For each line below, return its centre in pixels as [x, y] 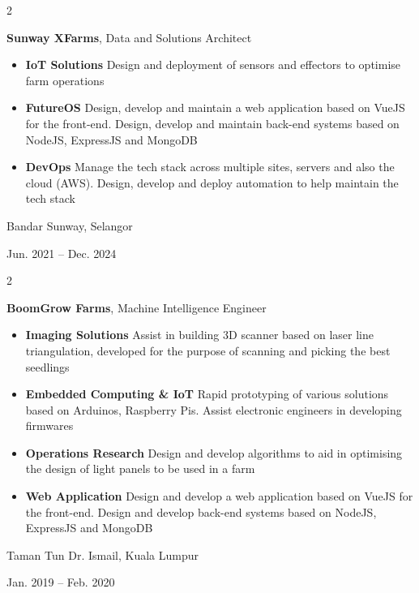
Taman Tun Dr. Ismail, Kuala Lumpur [103, 554]
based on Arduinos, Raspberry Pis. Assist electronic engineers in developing [214, 409]
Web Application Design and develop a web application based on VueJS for [219, 496]
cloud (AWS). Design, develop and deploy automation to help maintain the [212, 182]
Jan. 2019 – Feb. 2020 [61, 582]
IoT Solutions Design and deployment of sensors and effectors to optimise [213, 64]
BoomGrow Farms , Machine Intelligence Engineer [137, 307]
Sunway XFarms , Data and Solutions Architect [129, 37]
